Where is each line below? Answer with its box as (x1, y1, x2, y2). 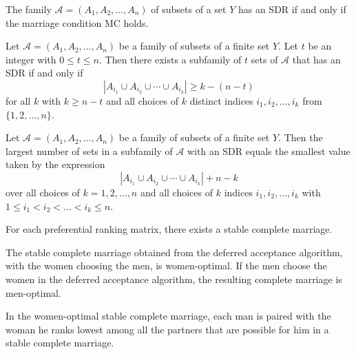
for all (6, 93, 31, 107)
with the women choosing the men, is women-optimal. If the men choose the (6, 258, 327, 273)
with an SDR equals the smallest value (187, 143, 350, 158)
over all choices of (6, 185, 80, 199)
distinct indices (189, 93, 253, 107)
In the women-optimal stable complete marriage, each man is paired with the (6, 309, 331, 323)
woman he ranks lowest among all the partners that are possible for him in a (6, 322, 329, 336)
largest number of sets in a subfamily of (6, 143, 173, 158)
